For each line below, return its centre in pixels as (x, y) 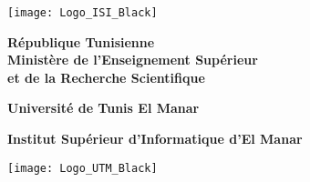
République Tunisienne (81, 41)
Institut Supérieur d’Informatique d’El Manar (155, 139)
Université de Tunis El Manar (103, 108)
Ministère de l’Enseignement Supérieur (133, 60)
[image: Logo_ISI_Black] (83, 13)
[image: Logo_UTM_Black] (83, 168)
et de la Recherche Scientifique (106, 77)
